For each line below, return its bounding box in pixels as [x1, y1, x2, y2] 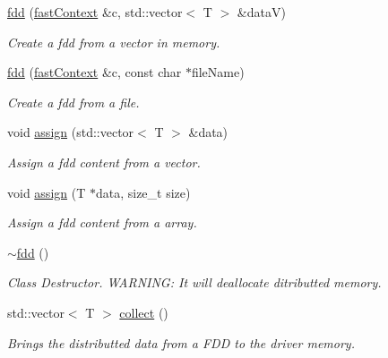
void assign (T [7, 183, 86, 201]
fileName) [191, 63, 245, 81]
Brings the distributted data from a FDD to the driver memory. [7, 333, 355, 352]
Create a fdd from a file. [7, 92, 140, 111]
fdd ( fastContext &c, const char [7, 63, 182, 81]
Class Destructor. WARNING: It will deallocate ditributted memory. [7, 273, 382, 292]
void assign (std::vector [7, 123, 134, 141]
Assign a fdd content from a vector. [7, 152, 201, 171]
